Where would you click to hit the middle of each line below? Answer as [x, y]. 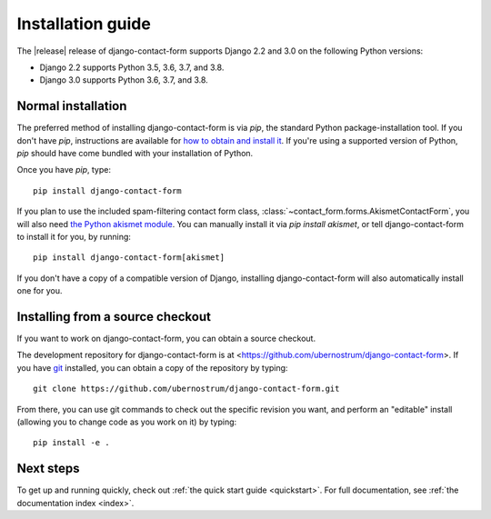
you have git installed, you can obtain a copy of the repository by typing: [152, 367]
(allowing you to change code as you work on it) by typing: [127, 422]
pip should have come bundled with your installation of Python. [135, 154]
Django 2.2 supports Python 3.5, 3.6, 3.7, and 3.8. [132, 67]
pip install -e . [71, 443]
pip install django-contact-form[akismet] [129, 258]
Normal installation [72, 106]
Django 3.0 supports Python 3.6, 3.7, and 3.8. [124, 80]
